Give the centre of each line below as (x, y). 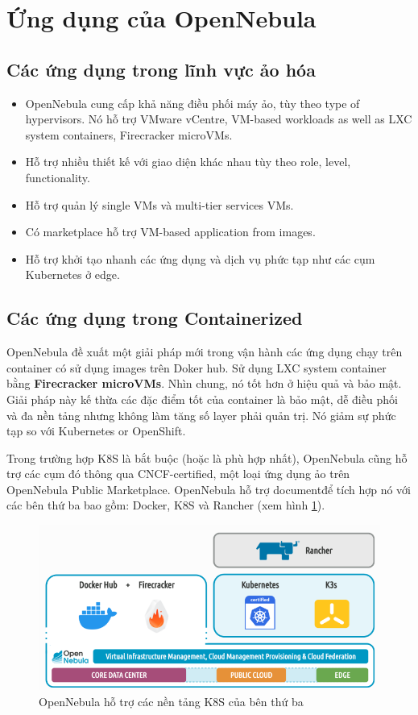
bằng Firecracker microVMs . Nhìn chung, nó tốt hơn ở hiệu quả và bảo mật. (204, 383)
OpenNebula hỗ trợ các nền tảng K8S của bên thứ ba (171, 701)
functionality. (58, 177)
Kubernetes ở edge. (72, 274)
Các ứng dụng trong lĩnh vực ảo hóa (161, 69)
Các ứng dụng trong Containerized (155, 318)
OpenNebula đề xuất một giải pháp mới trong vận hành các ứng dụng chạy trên (205, 352)
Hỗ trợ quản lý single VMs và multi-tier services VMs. (159, 204)
